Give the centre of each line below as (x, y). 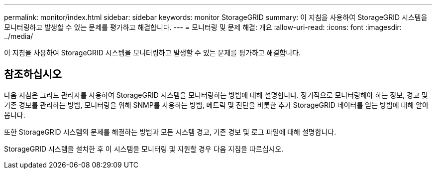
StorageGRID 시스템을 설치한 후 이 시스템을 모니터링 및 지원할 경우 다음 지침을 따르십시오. (144, 149)
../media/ (19, 36)
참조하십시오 (33, 74)
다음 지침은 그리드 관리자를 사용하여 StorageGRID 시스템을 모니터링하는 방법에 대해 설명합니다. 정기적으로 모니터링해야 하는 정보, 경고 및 (216, 95)
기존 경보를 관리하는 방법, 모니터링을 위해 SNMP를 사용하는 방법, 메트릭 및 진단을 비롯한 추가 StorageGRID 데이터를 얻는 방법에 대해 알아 (217, 105)
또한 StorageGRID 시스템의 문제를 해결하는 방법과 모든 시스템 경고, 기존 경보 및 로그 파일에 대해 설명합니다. (170, 132)
